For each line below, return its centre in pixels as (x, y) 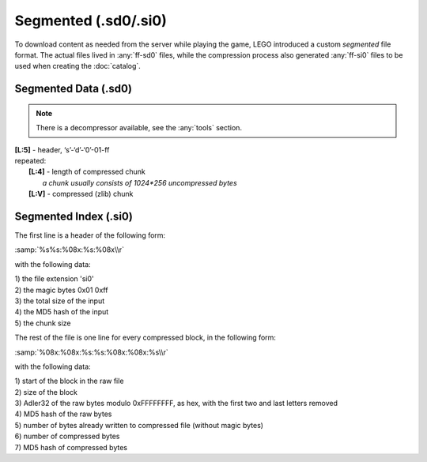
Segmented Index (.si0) (74, 216)
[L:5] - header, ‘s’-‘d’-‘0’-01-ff (62, 149)
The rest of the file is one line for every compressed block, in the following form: (145, 338)
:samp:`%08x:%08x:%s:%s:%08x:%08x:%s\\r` (92, 352)
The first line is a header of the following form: (90, 235)
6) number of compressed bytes (67, 436)
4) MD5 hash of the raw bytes (63, 414)
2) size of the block (46, 392)
